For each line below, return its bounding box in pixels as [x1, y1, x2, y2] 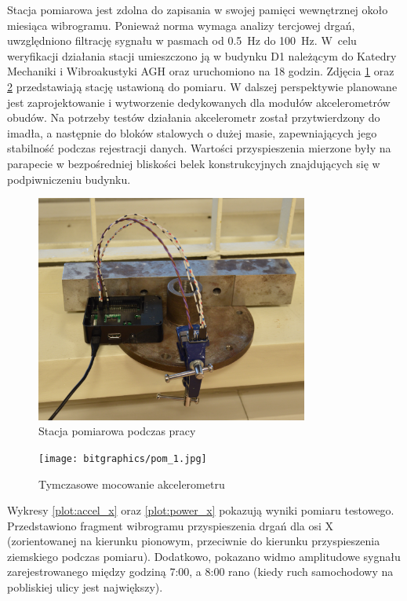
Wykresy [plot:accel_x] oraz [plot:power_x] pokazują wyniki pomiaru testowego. [7, 502, 394, 519]
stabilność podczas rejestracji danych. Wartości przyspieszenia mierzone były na [7, 140, 391, 156]
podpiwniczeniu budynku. [7, 170, 131, 187]
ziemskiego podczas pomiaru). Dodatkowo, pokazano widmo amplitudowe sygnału [7, 548, 401, 564]
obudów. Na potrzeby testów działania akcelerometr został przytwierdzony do [7, 109, 380, 126]
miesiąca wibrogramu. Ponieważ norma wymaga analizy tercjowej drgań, [7, 16, 355, 33]
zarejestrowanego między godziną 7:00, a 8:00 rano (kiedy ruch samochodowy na [7, 563, 394, 580]
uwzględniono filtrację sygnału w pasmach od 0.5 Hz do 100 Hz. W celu [7, 32, 357, 49]
